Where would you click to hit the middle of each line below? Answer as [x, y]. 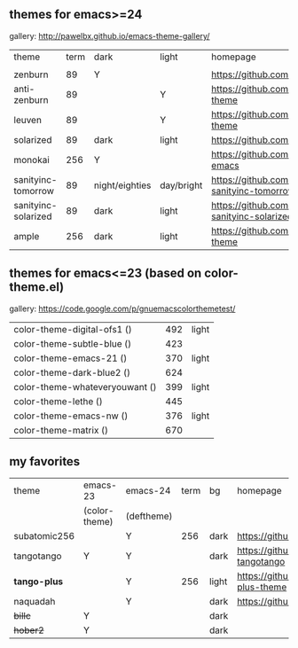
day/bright [181, 185]
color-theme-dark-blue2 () [72, 372]
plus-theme [262, 587]
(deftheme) [149, 516]
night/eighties [122, 185]
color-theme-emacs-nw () [71, 416]
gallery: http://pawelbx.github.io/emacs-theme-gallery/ [110, 35]
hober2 [29, 630]
